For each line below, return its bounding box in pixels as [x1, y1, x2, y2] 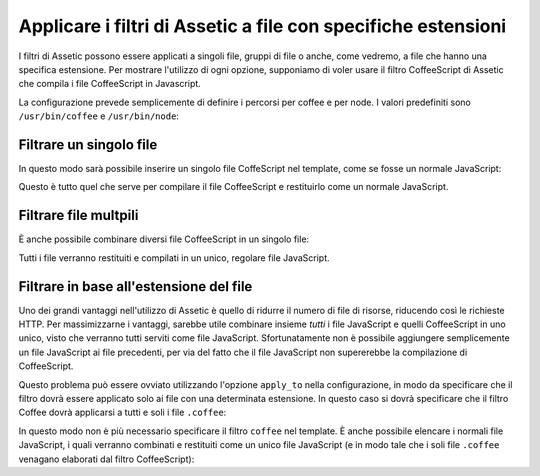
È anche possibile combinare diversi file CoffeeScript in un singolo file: [18, 233, 310, 245]
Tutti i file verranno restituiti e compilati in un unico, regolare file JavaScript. [18, 251, 330, 264]
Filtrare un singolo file [18, 136, 158, 153]
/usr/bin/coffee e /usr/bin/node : [18, 110, 180, 122]
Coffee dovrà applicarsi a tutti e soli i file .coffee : [18, 406, 227, 419]
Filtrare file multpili [18, 207, 139, 224]
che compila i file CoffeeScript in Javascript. [18, 78, 202, 90]
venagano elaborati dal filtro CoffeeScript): [18, 453, 195, 465]
